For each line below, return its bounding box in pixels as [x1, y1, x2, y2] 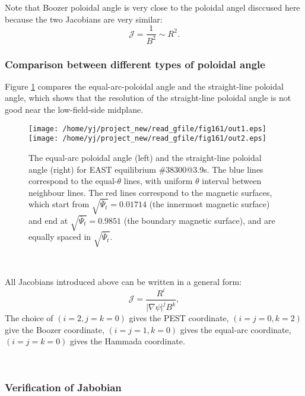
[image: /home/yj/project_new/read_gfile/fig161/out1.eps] [28, 124, 266, 133]
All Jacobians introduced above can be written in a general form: [5, 275, 242, 287]
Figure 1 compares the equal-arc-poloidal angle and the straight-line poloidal [5, 80, 284, 92]
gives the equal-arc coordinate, [180, 323, 291, 335]
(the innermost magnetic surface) [149, 198, 270, 210]
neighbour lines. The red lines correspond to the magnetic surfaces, [28, 186, 272, 198]
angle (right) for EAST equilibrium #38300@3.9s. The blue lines [28, 163, 263, 175]
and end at [28, 214, 68, 226]
